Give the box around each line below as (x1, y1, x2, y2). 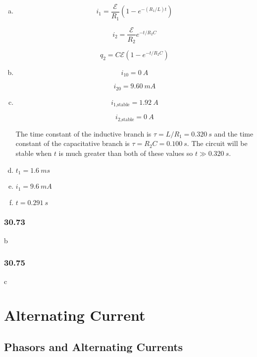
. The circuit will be (187, 138, 248, 148)
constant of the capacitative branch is (15, 138, 130, 148)
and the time (214, 128, 254, 139)
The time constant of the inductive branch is (15, 128, 152, 139)
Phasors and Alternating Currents (4, 339, 183, 354)
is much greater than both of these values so (58, 148, 193, 158)
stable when (15, 148, 52, 158)
